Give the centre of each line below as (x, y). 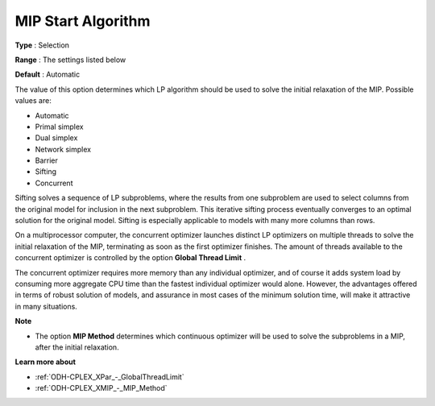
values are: (33, 101)
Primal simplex (59, 126)
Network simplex (63, 149)
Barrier (46, 160)
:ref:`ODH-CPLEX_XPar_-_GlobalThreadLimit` (110, 377)
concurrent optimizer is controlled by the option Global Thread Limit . (130, 258)
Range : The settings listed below (70, 60)
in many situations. (46, 306)
